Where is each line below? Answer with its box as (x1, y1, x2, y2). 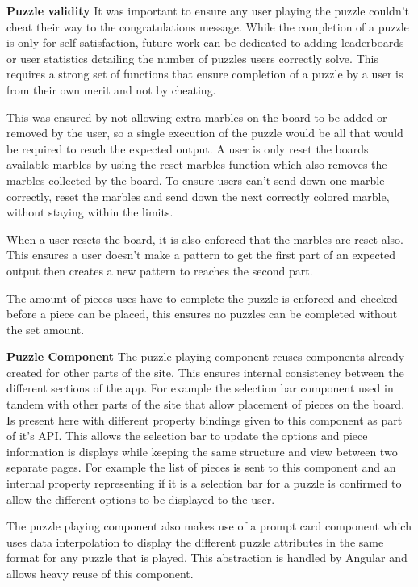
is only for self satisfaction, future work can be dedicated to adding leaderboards (6, 34, 404, 51)
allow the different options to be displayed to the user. (6, 490, 275, 507)
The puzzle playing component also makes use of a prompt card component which (6, 518, 412, 535)
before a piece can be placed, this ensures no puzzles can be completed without (6, 305, 398, 322)
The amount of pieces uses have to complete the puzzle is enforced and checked (6, 289, 398, 306)
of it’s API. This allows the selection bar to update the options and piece (6, 427, 368, 444)
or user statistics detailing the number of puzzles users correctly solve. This (6, 49, 378, 66)
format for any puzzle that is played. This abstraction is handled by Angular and (6, 549, 408, 566)
